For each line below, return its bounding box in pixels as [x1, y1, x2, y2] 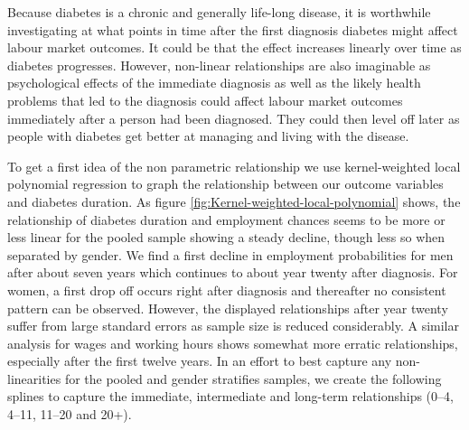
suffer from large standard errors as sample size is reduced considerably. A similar [7, 316, 459, 335]
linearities [7, 369, 61, 388]
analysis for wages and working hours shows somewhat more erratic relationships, [7, 333, 458, 352]
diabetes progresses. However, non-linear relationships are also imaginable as [7, 55, 431, 74]
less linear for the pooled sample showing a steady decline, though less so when [7, 228, 446, 247]
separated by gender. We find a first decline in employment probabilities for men [7, 245, 454, 264]
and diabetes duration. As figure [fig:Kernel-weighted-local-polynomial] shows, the [7, 192, 461, 210]
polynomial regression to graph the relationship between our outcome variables [7, 174, 444, 193]
